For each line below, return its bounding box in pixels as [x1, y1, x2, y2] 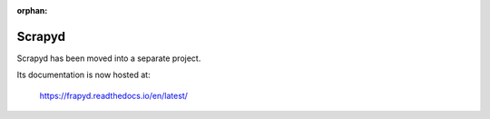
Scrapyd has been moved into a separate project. [16, 53, 201, 64]
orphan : [16, 5, 48, 15]
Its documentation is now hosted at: [16, 69, 151, 81]
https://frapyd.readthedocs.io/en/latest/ [39, 90, 188, 101]
